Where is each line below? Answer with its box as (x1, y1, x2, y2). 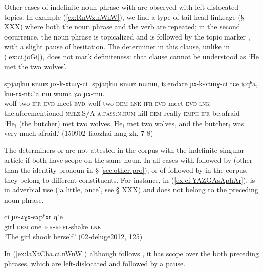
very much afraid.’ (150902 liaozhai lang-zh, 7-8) (4, 128, 153, 138)
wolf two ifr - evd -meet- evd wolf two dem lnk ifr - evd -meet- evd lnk (4, 98, 210, 108)
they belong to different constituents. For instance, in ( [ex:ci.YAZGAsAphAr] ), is (4, 174, 255, 185)
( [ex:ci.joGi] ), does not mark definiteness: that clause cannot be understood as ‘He (4, 51, 259, 61)
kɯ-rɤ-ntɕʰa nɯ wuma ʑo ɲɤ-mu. (4, 88, 105, 98)
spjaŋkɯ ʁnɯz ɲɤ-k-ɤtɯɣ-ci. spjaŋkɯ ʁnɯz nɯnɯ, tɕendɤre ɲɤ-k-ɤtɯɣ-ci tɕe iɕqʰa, (4, 78, 258, 89)
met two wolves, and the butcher (127, 118, 229, 128)
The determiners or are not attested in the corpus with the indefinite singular (4, 144, 244, 155)
